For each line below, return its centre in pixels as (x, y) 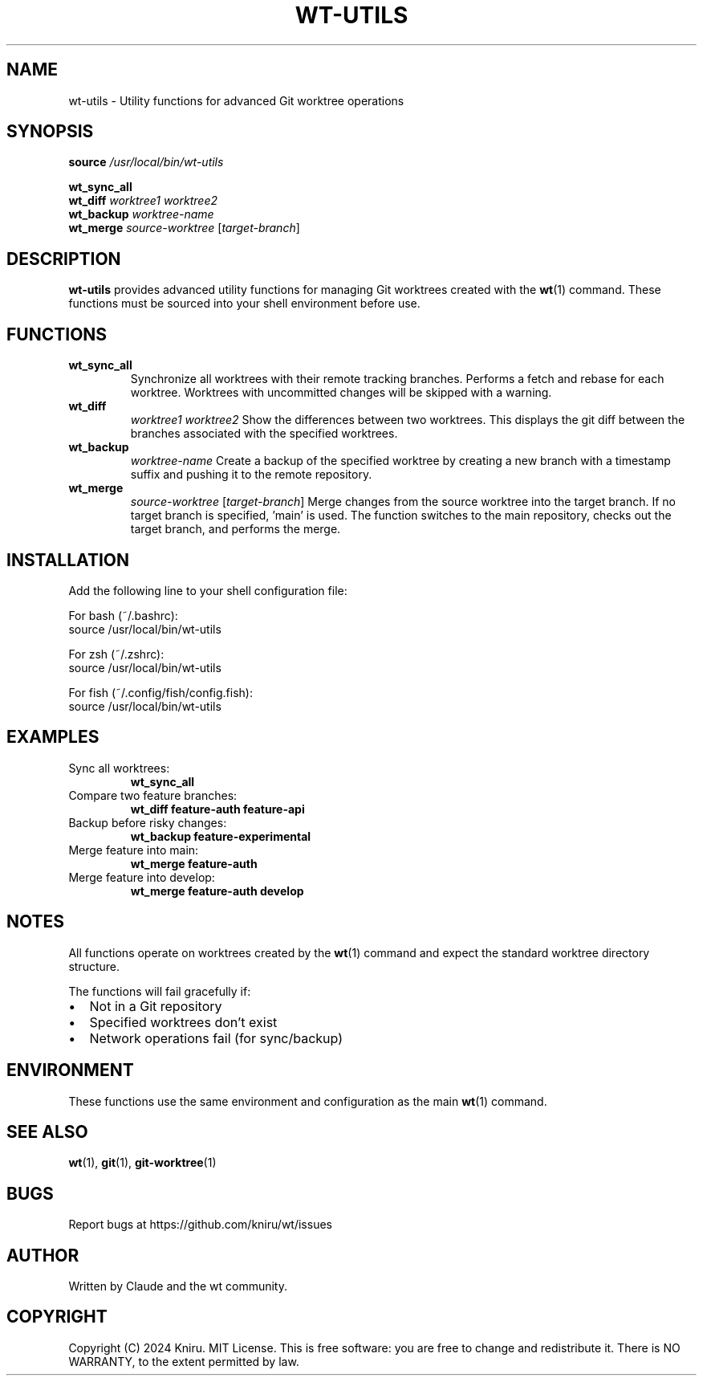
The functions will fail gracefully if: (160, 991)
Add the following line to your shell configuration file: (208, 590)
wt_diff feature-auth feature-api (217, 809)
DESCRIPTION (64, 259)
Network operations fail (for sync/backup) (216, 1038)
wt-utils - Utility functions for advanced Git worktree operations (236, 100)
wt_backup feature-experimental (221, 836)
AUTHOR (43, 1255)
